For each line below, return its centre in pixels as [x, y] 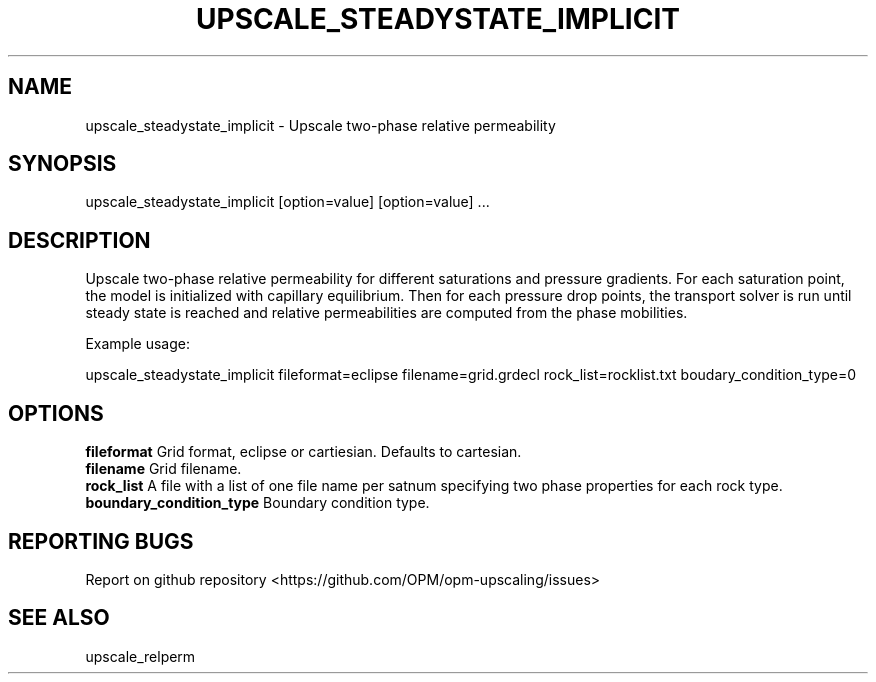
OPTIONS [56, 413]
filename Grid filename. [163, 469]
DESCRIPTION [79, 240]
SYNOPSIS [62, 164]
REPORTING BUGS [101, 541]
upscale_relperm [140, 656]
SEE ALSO [59, 618]
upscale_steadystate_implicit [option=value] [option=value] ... [287, 202]
